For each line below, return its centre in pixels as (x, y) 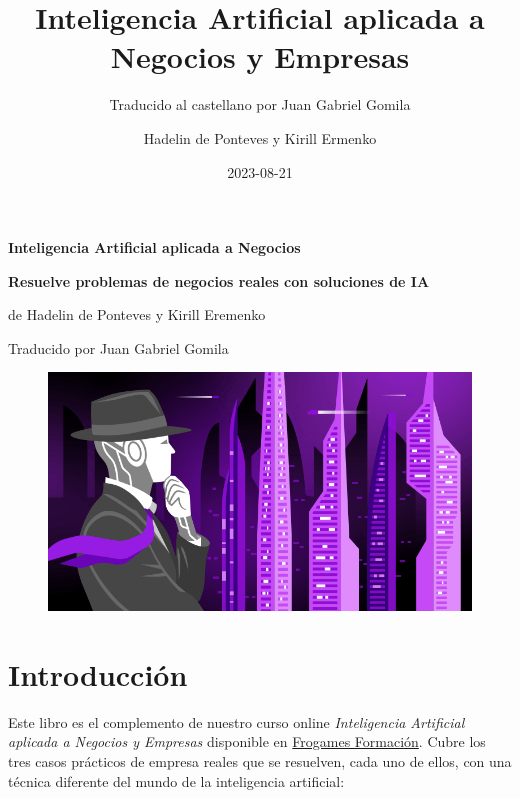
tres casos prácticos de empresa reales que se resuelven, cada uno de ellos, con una (260, 760)
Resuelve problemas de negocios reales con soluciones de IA (219, 280)
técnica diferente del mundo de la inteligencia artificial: (176, 780)
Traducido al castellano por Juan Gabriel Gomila (260, 104)
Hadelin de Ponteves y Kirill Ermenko (260, 137)
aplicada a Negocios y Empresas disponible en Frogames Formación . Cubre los (247, 741)
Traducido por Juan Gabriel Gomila (118, 347)
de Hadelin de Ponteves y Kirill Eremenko (137, 314)
